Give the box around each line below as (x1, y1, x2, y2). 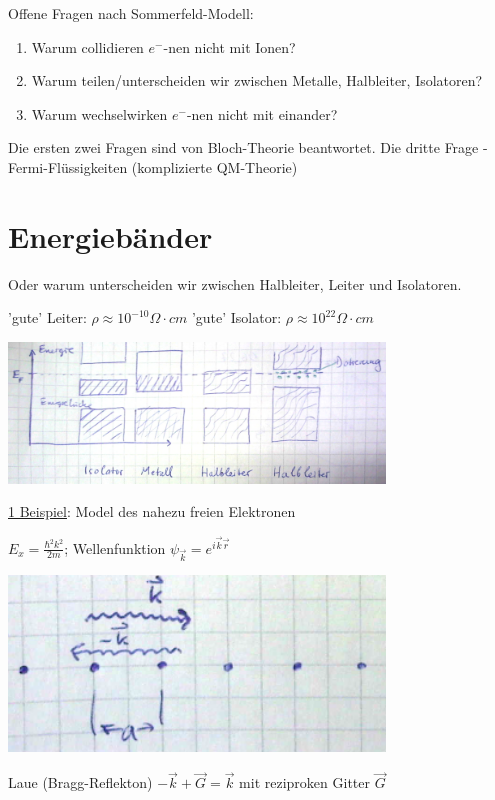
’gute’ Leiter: (8, 307, 87, 328)
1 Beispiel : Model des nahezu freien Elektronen (8, 501, 296, 522)
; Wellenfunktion (64, 537, 166, 558)
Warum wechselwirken (31, 103, 168, 124)
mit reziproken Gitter (239, 772, 370, 793)
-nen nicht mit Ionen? (163, 36, 296, 57)
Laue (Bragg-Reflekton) (8, 772, 153, 793)
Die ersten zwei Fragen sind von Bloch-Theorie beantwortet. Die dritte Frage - (8, 137, 488, 158)
